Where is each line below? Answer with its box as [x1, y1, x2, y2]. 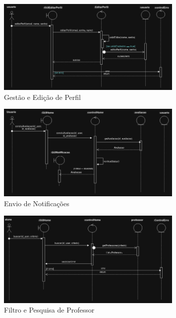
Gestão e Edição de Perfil [4, 91, 81, 102]
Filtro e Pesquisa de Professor [4, 305, 95, 315]
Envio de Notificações [4, 198, 69, 208]
